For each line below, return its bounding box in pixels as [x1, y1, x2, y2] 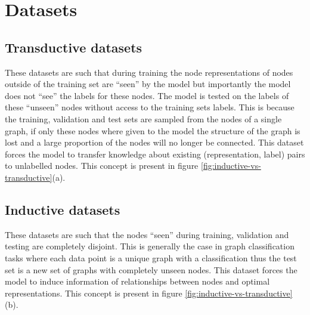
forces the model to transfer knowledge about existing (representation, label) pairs [5, 147, 305, 160]
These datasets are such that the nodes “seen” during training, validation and [5, 228, 289, 240]
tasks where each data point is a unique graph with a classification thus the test [5, 251, 297, 264]
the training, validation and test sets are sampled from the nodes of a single [5, 112, 282, 125]
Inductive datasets [5, 200, 120, 218]
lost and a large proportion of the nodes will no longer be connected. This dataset [5, 136, 304, 149]
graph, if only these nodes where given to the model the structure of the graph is [5, 124, 300, 137]
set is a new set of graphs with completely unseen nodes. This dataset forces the [5, 263, 297, 276]
